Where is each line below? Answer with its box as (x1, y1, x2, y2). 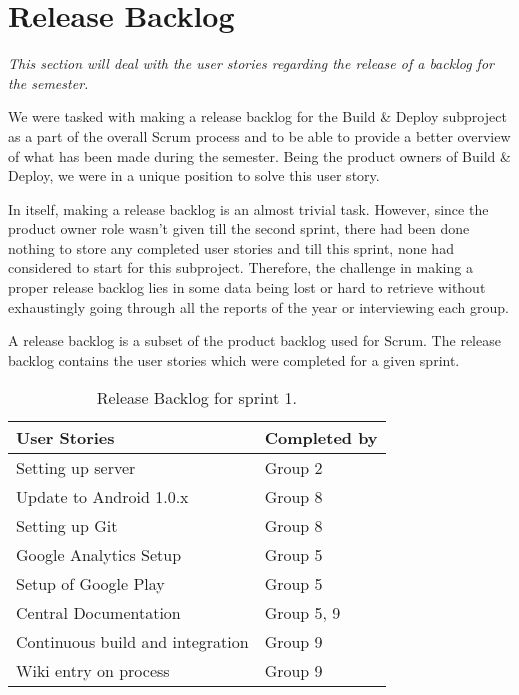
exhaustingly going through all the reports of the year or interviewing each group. (8, 296, 509, 317)
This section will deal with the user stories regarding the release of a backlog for (8, 53, 494, 74)
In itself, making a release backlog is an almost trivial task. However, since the (8, 198, 489, 219)
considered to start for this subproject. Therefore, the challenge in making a (8, 257, 473, 278)
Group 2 (264, 456, 323, 480)
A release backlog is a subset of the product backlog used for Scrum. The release (8, 330, 501, 351)
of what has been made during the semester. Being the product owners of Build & (8, 145, 511, 166)
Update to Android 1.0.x (16, 485, 189, 509)
